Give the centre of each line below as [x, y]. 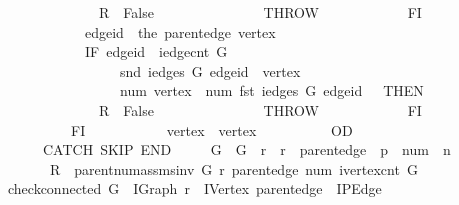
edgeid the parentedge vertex [180, 31]
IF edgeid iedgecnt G [156, 51]
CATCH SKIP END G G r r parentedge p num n [246, 149]
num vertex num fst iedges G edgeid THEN [271, 90]
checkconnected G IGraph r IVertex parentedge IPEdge [194, 188]
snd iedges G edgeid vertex [210, 70]
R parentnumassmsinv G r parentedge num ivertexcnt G [233, 168]
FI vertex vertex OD [211, 129]
